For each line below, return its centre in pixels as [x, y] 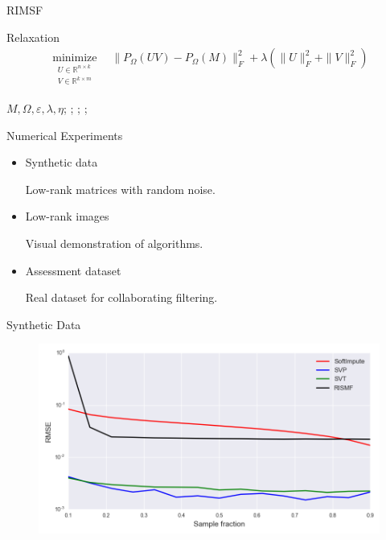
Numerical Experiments [65, 135]
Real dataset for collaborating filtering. [121, 297]
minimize [75, 58]
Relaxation [33, 37]
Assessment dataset [73, 270]
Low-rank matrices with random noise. [120, 189]
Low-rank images [67, 216]
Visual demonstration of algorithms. [114, 243]
